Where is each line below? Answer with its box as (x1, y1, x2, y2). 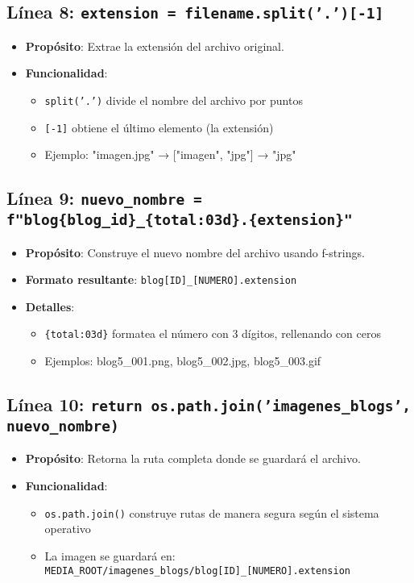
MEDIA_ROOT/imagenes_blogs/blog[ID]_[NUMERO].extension (44, 564, 351, 577)
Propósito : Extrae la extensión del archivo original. (25, 37, 284, 54)
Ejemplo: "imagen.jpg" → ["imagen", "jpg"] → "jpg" (44, 146, 296, 163)
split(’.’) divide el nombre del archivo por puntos (44, 91, 303, 108)
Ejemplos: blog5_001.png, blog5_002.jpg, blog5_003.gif (44, 352, 321, 369)
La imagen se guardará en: (44, 547, 176, 564)
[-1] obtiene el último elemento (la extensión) (44, 119, 274, 135)
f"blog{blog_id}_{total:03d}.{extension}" (6, 211, 353, 229)
